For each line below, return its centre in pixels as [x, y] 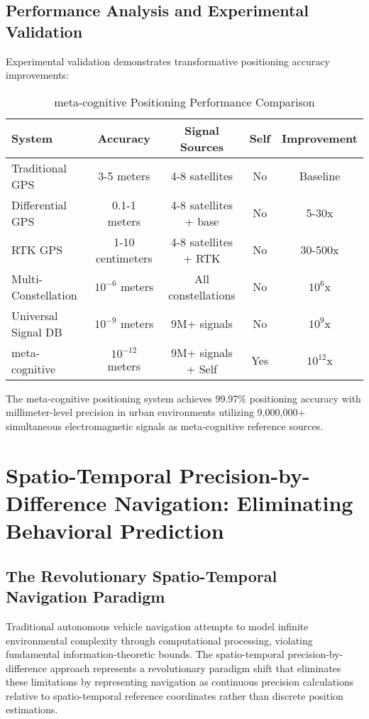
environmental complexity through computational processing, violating [159, 640]
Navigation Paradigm [86, 597]
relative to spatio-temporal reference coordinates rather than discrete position [175, 695]
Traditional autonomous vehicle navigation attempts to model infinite [157, 626]
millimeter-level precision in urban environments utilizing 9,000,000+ [156, 412]
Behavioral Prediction [115, 531]
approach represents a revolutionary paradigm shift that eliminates [195, 668]
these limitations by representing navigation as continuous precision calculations [180, 682]
